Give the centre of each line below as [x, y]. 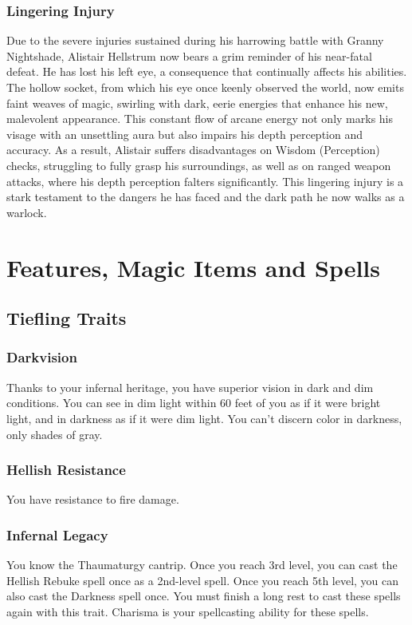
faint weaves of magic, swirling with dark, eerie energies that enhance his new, [197, 103]
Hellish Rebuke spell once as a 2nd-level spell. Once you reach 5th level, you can [203, 580]
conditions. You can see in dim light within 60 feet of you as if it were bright [194, 403]
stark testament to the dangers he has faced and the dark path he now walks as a [206, 197]
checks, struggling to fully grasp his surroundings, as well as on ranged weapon [199, 165]
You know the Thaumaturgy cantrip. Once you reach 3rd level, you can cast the [202, 565]
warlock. [27, 212]
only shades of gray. [55, 434]
